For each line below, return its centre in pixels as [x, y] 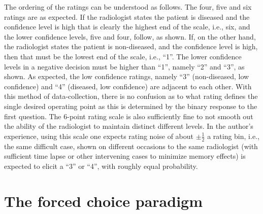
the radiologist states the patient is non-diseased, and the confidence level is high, [131, 46]
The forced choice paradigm [103, 201]
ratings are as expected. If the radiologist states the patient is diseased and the [127, 16]
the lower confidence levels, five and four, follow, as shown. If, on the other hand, [130, 36]
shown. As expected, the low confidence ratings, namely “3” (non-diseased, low [127, 76]
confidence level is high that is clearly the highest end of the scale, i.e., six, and [127, 27]
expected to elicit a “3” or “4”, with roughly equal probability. [101, 166]
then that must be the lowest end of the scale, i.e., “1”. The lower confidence [123, 56]
